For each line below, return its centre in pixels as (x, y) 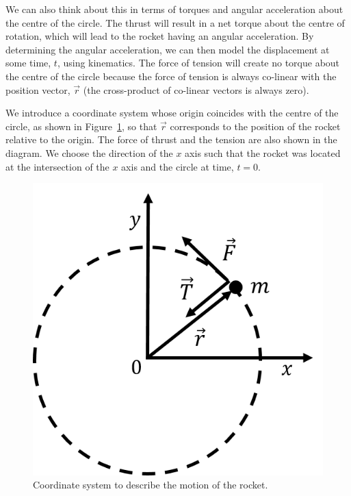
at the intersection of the (57, 166)
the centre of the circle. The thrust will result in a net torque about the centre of (175, 22)
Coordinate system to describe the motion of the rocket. (151, 485)
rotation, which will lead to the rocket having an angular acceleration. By (160, 36)
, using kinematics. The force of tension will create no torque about (198, 63)
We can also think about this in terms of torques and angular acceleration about (174, 9)
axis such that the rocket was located (263, 152)
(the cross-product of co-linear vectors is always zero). (196, 89)
